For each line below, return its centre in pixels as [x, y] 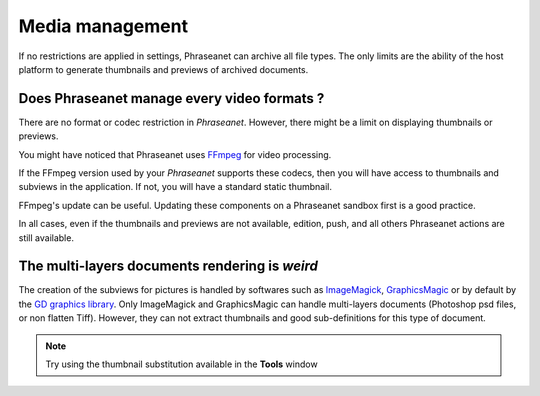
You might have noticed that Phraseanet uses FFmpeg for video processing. [175, 154]
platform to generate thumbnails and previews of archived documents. [163, 69]
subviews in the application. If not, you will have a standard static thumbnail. [175, 187]
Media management [103, 26]
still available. [46, 237]
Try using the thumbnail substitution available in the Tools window [182, 364]
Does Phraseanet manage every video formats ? [171, 98]
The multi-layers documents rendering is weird [168, 266]
